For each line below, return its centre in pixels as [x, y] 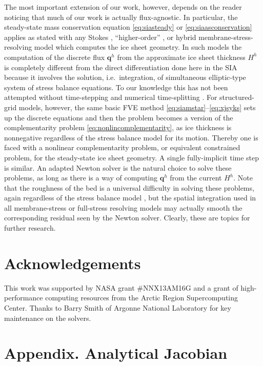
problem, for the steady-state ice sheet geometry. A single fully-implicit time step [132, 157]
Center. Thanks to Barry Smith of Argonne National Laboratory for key [118, 307]
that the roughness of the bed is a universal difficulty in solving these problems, [129, 187]
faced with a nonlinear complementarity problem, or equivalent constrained [122, 147]
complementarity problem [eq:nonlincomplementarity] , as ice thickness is [118, 127]
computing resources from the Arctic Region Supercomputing [142, 298]
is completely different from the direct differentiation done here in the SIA [121, 67]
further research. [30, 228]
